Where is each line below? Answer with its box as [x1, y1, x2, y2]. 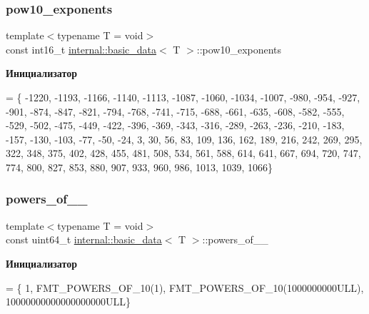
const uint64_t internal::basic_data [6, 232, 162, 247]
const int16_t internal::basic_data [6, 41, 157, 56]
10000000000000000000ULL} [6, 294, 131, 309]
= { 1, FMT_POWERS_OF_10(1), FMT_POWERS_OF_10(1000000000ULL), [6, 280, 364, 295]
